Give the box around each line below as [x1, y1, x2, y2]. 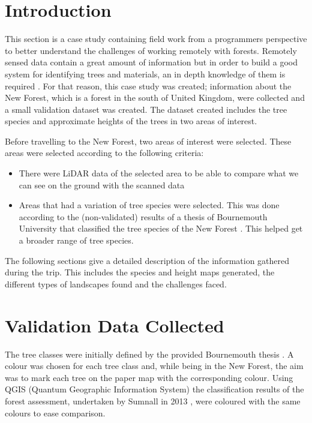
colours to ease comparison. [5, 406, 106, 419]
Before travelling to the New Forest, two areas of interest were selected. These [5, 134, 292, 147]
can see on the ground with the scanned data [19, 178, 185, 191]
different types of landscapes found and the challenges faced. [5, 277, 227, 290]
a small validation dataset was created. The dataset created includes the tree [5, 103, 287, 115]
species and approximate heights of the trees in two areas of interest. [5, 115, 257, 127]
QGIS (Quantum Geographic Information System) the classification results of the [5, 383, 304, 395]
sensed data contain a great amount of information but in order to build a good [5, 56, 298, 68]
